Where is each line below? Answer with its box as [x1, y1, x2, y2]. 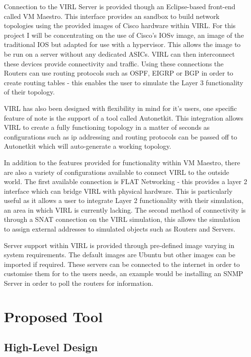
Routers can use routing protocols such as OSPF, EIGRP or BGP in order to [4, 68, 234, 78]
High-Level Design [4, 340, 98, 355]
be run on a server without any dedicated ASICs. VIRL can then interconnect [4, 48, 235, 59]
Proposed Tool [4, 306, 103, 326]
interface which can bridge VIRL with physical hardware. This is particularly [4, 186, 233, 196]
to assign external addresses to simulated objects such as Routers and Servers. [4, 224, 236, 234]
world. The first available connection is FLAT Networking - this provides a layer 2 [4, 176, 247, 186]
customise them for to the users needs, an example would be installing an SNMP [4, 268, 243, 279]
